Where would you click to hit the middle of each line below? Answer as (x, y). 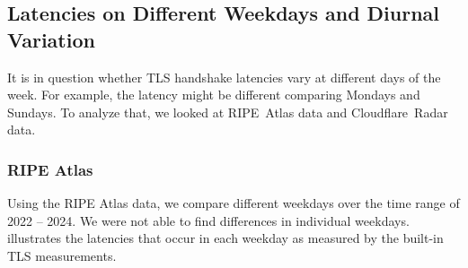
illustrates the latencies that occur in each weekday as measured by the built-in (225, 238)
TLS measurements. (62, 255)
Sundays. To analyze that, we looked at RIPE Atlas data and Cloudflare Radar (228, 112)
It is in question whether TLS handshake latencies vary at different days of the (224, 77)
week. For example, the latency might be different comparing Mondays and (214, 95)
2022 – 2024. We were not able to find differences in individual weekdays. (208, 220)
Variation (51, 39)
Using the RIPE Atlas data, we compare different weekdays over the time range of (234, 203)
